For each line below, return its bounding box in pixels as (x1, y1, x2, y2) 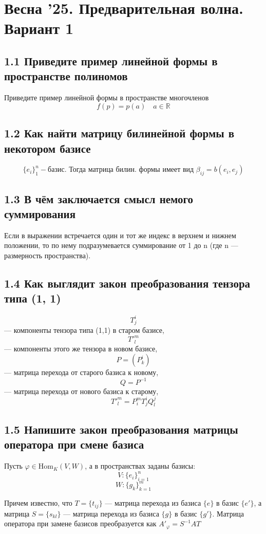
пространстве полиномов (4, 68, 128, 84)
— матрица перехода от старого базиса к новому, (4, 367, 159, 378)
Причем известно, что (4, 497, 72, 508)
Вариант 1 (4, 17, 74, 39)
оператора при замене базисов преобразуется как (4, 518, 157, 529)
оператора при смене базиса (4, 436, 144, 452)
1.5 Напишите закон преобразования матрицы (4, 421, 238, 437)
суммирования (4, 205, 76, 221)
